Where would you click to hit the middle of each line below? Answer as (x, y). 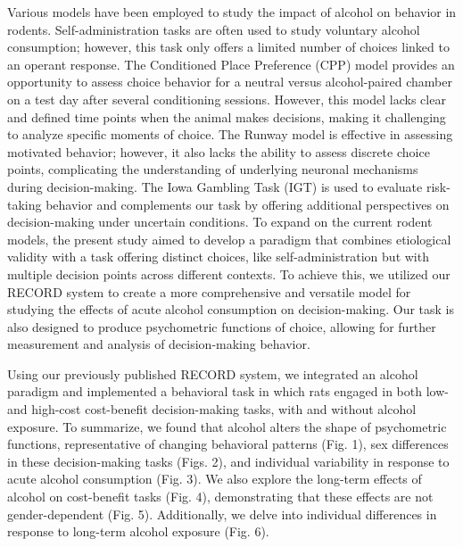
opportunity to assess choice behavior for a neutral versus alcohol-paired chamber (230, 82)
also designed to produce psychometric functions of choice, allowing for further (222, 326)
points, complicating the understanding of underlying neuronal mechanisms (213, 169)
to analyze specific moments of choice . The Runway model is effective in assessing (230, 134)
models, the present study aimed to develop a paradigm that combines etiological (229, 239)
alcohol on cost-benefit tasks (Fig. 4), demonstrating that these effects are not (220, 497)
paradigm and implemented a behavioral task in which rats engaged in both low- (228, 391)
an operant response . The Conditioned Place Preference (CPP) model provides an (231, 64)
